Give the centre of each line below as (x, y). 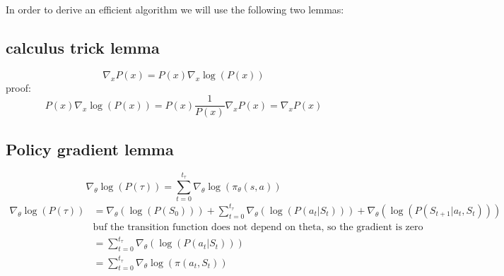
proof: (18, 87)
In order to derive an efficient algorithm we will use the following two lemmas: (175, 9)
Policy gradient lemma (90, 149)
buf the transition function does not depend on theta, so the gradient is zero (258, 227)
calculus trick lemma (83, 47)
